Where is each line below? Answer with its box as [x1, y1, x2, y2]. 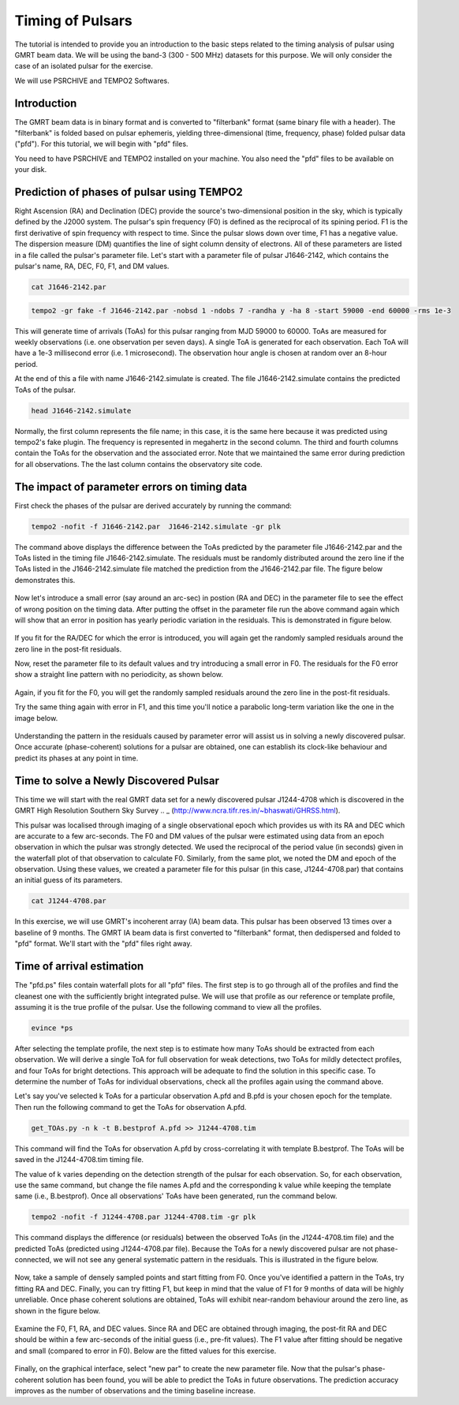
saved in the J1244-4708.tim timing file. [14, 1155, 144, 1164]
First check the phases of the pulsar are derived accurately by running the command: [14, 501, 292, 510]
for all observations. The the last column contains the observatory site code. [14, 459, 263, 469]
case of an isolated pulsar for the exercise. [14, 62, 153, 71]
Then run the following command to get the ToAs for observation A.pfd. [14, 1102, 247, 1112]
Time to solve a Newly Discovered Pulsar [14, 774, 220, 787]
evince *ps [31, 1023, 73, 1033]
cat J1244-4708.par [31, 896, 106, 906]
